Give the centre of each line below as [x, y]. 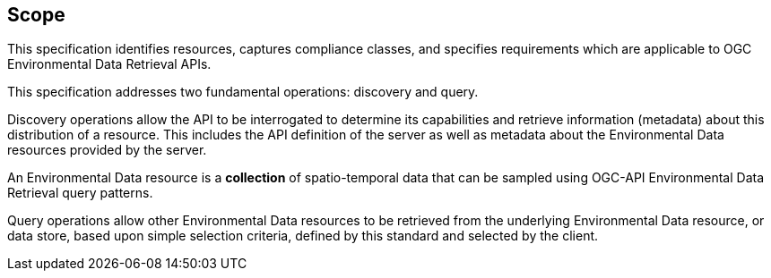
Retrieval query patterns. [80, 193]
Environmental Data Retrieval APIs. [109, 64]
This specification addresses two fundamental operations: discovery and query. [243, 92]
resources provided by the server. [107, 150]
